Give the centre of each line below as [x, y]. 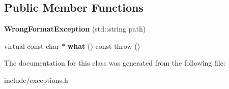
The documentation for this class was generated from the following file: [115, 63]
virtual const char [32, 46]
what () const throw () [104, 46]
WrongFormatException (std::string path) [75, 29]
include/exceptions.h [36, 80]
